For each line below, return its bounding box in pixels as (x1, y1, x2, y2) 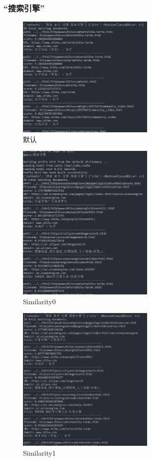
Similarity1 (23, 447, 56, 458)
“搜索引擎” (3, 1, 45, 14)
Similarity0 (23, 296, 56, 306)
